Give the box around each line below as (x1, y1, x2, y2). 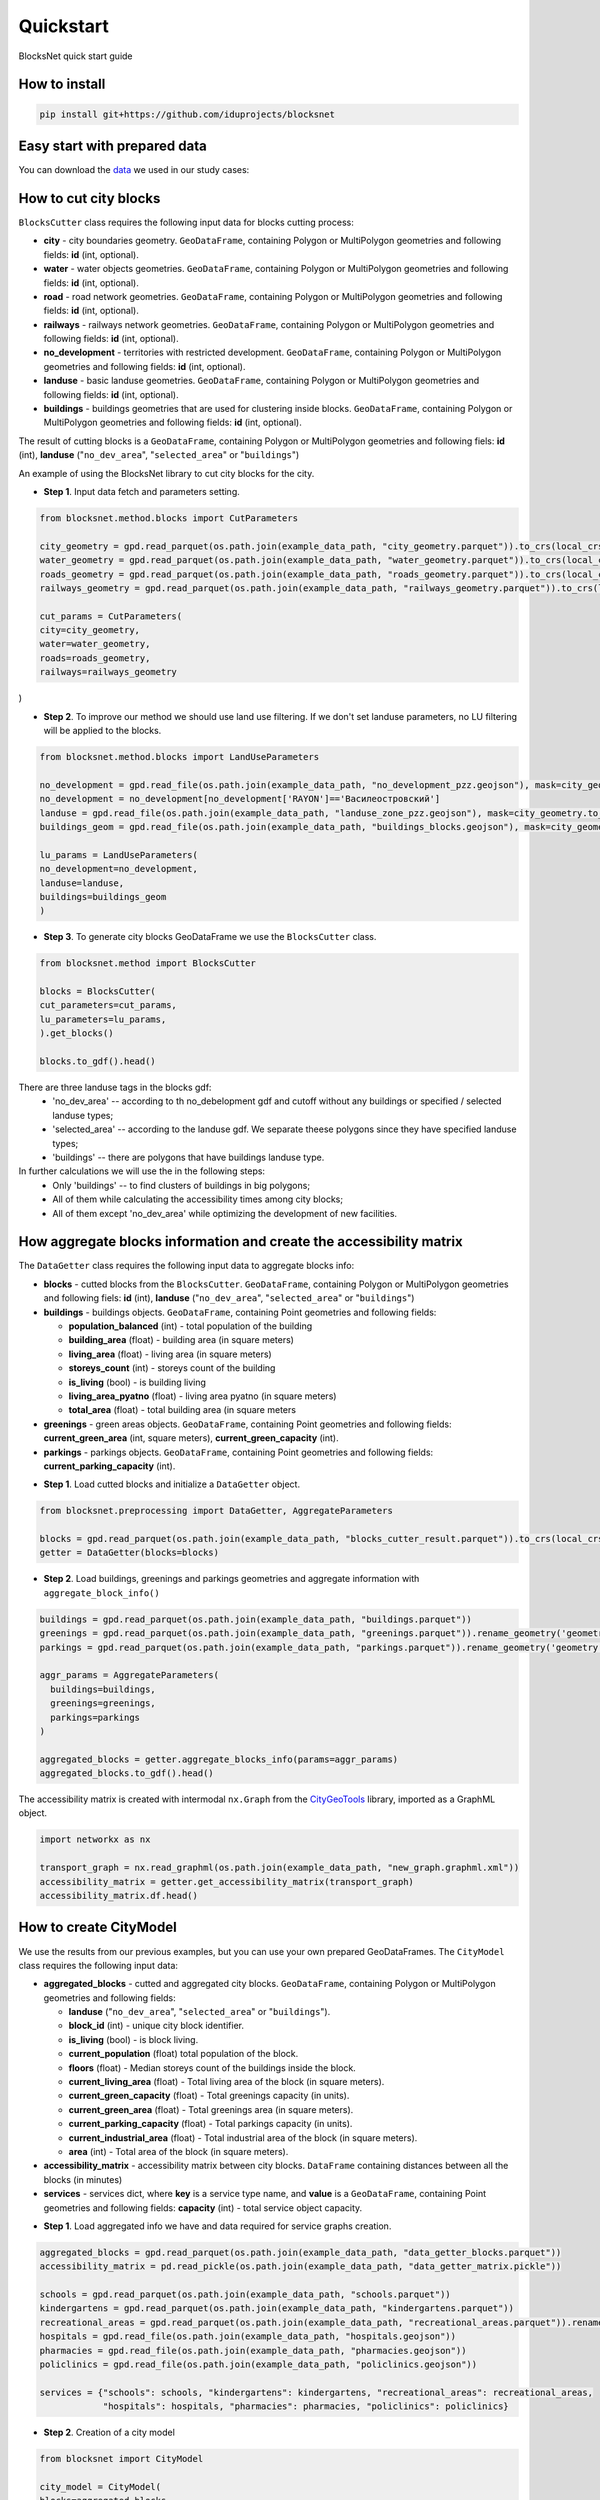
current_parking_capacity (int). (43, 1460, 176, 1472)
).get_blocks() (39, 1028, 114, 1039)
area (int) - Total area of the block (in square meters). (68, 2145, 289, 2157)
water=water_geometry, (39, 638, 151, 650)
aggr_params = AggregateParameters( (39, 1670, 220, 1681)
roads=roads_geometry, (39, 652, 151, 664)
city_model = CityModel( (39, 2481, 162, 2492)
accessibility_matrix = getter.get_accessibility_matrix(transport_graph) (39, 1876, 415, 1887)
